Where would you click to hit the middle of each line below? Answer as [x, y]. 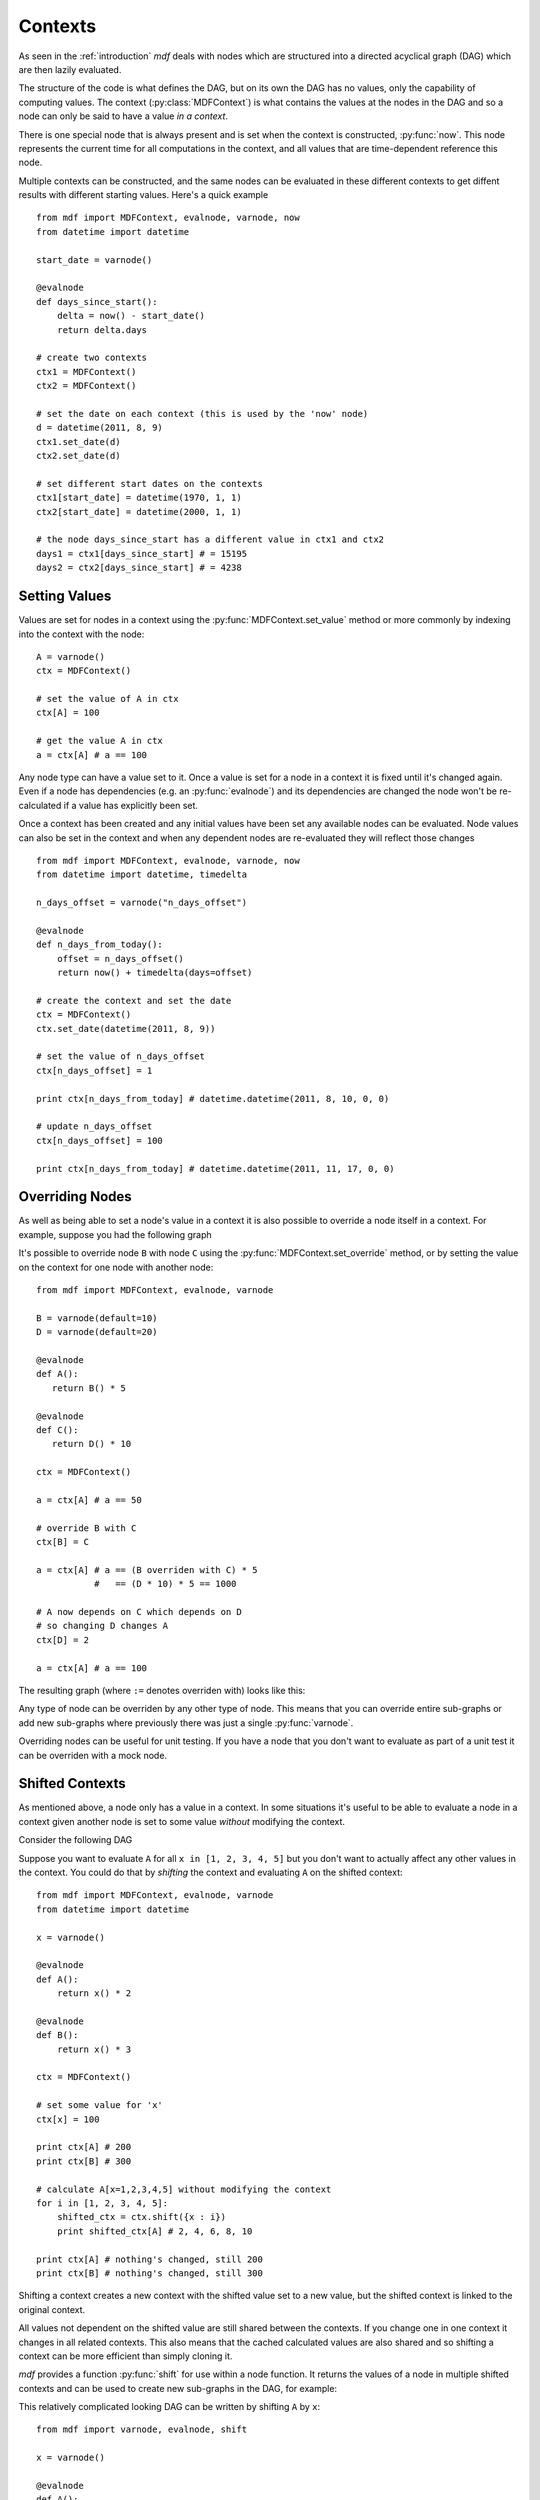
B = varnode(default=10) [97, 1318]
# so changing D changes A [102, 1626]
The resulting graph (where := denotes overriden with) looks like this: [162, 1690]
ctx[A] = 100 [68, 713]
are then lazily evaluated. [70, 69]
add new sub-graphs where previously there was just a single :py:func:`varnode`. [186, 1722]
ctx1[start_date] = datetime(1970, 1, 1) [139, 498]
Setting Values [65, 596]
